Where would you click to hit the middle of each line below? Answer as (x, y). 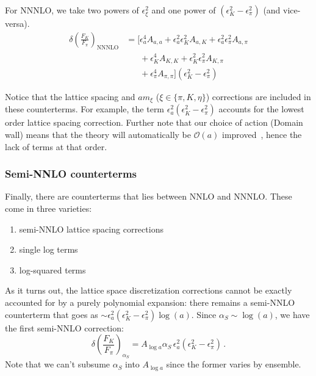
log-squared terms (52, 269)
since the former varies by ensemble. (234, 364)
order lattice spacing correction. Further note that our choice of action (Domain (154, 122)
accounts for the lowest (261, 109)
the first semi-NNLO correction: (64, 327)
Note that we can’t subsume (58, 364)
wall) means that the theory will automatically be (98, 135)
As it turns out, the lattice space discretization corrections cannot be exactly (149, 290)
